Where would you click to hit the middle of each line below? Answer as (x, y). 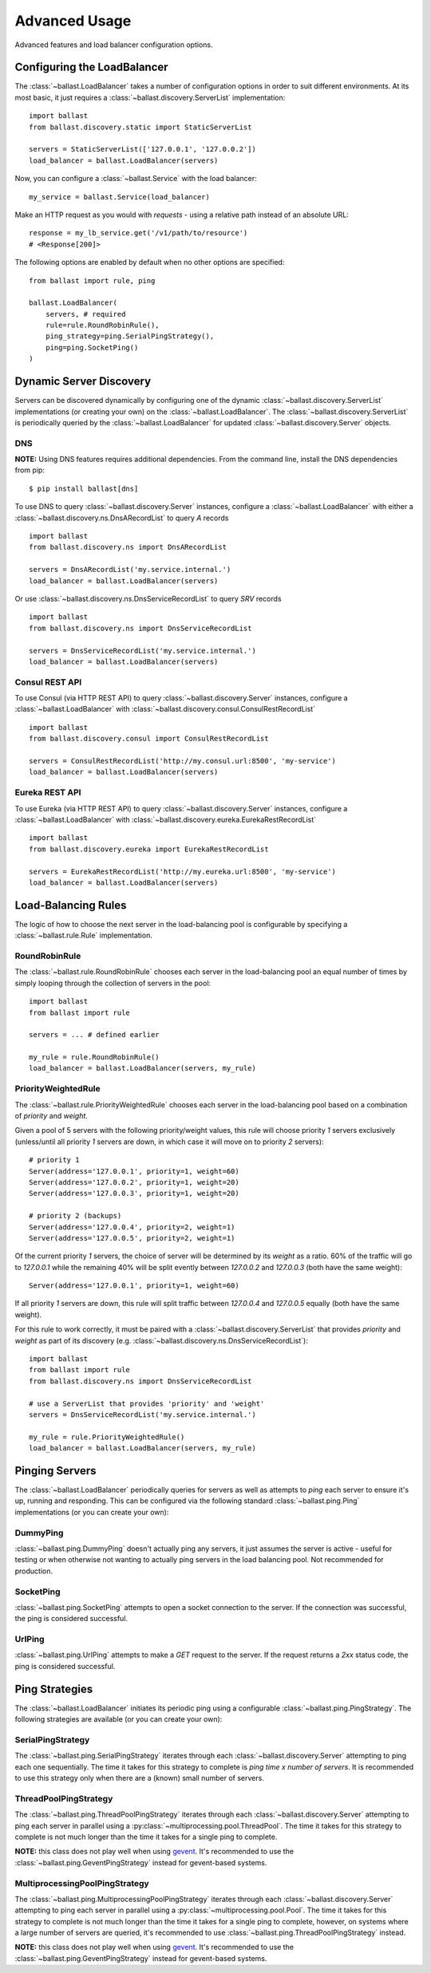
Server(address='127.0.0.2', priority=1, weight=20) (134, 1182)
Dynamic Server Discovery (83, 382)
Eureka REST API (48, 792)
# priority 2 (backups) (75, 1216)
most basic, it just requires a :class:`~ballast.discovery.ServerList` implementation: (150, 97)
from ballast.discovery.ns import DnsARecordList (128, 547)
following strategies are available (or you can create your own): (119, 1719)
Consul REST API (48, 682)
